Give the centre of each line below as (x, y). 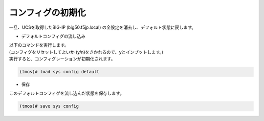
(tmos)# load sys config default (59, 72)
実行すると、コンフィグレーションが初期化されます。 (62, 59)
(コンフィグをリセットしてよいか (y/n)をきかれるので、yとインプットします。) (86, 52)
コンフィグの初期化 (47, 13)
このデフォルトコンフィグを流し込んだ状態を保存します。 (66, 93)
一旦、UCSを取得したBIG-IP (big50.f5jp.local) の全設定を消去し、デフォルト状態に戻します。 (102, 27)
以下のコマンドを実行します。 (39, 45)
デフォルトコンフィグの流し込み (53, 36)
